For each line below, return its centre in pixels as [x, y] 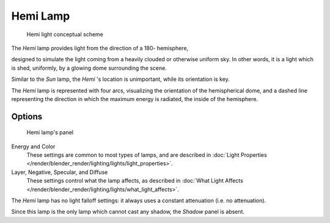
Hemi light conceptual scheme [65, 34]
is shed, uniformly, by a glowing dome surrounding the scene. [89, 68]
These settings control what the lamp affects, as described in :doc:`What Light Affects [135, 181]
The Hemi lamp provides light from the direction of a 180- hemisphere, [100, 48]
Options [27, 116]
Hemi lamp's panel [50, 132]
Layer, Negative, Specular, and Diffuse [60, 172]
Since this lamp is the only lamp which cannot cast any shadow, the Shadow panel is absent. [128, 212]
